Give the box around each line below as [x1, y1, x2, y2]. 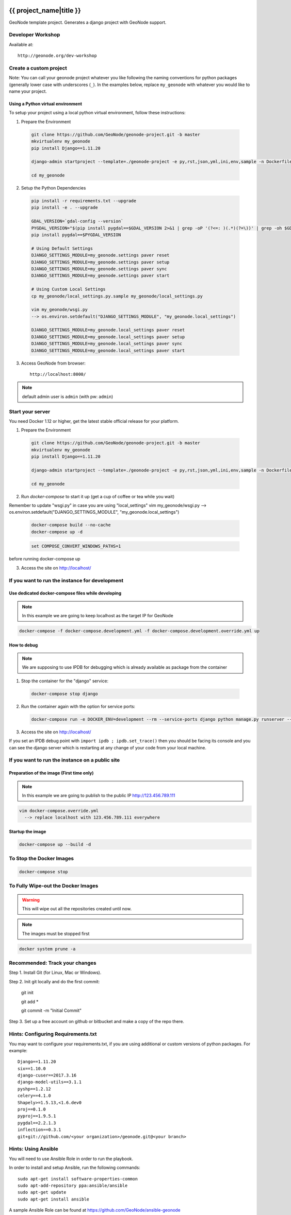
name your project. [9, 88, 47, 94]
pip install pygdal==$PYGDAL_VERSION [31, 232, 121, 238]
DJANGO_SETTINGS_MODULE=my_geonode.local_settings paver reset [31, 327, 185, 333]
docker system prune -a [19, 946, 76, 952]
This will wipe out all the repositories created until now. [22, 905, 132, 911]
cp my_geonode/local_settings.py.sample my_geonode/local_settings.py [31, 293, 203, 299]
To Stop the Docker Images [9, 855, 74, 862]
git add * [21, 999, 39, 1005]
